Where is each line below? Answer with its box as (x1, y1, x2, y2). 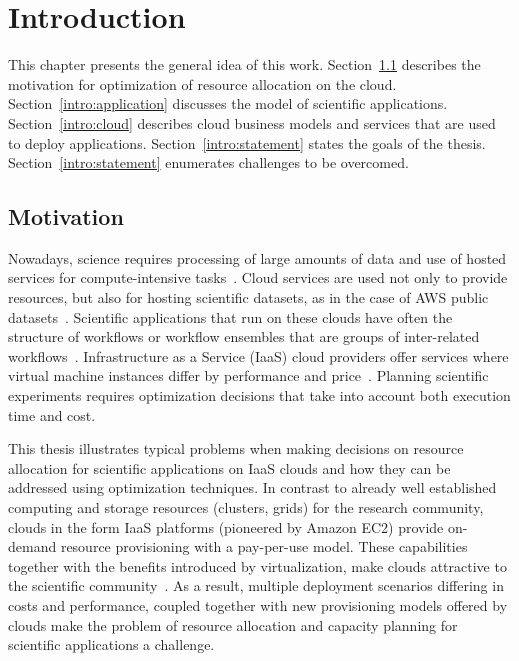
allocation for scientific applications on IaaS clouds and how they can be (8, 457, 451, 478)
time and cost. (8, 404, 96, 425)
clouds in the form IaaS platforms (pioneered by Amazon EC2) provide (8, 516, 444, 537)
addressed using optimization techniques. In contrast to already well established (8, 477, 497, 498)
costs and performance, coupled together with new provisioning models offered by (8, 594, 508, 615)
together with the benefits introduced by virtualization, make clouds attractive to (8, 555, 507, 576)
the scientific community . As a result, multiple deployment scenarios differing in (8, 575, 504, 596)
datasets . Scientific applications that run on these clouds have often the (8, 306, 453, 327)
